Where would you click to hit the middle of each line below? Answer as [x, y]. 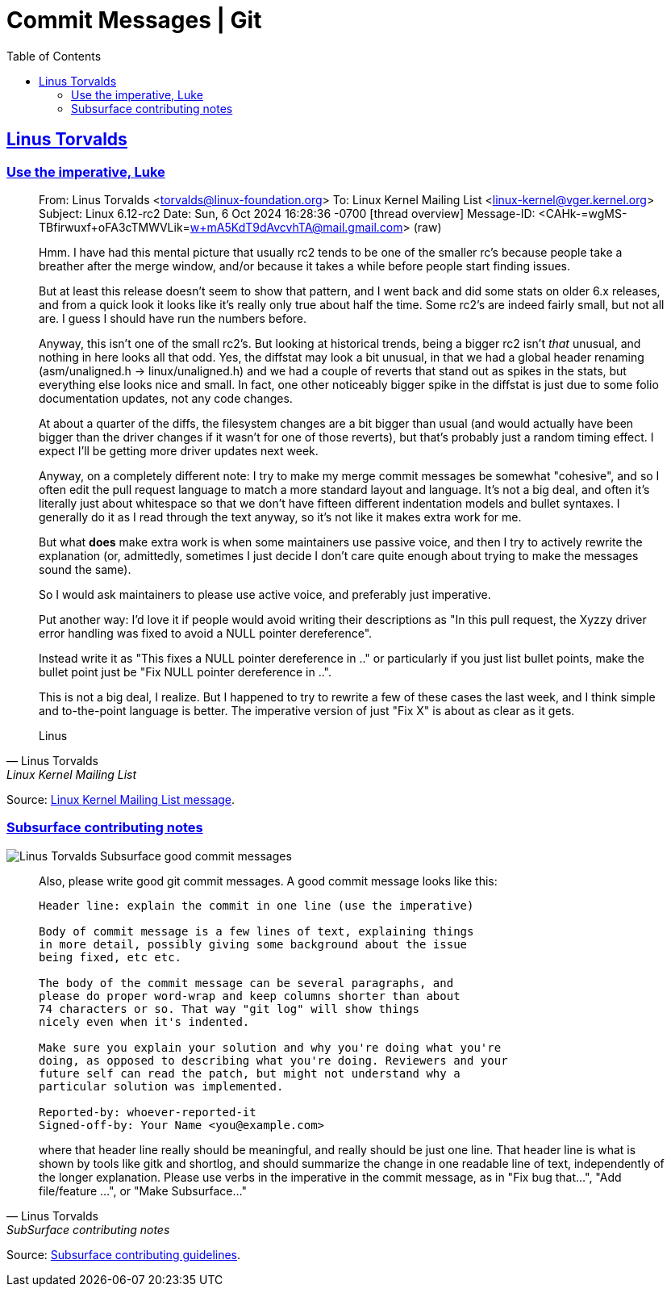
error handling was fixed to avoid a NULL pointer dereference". [206, 633]
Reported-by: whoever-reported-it [148, 1112]
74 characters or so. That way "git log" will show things [229, 1008]
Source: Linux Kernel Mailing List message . [121, 799]
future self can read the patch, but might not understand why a [250, 1073]
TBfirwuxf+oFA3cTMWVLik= [115, 227]
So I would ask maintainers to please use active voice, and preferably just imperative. [265, 594]
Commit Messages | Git [134, 20]
